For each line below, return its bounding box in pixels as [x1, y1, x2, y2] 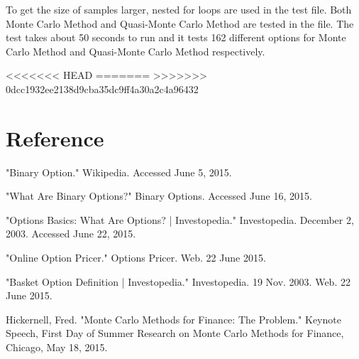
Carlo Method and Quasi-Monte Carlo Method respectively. [6, 43, 265, 58]
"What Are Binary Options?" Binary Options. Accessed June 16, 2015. [6, 188, 312, 203]
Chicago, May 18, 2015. [6, 340, 108, 355]
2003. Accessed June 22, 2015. [6, 226, 136, 241]
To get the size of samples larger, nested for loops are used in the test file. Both [6, 2, 352, 16]
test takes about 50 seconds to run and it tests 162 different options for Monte [6, 30, 346, 45]
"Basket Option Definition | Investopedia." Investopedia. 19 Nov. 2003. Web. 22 [6, 274, 350, 289]
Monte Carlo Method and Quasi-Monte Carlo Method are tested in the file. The [6, 16, 354, 31]
